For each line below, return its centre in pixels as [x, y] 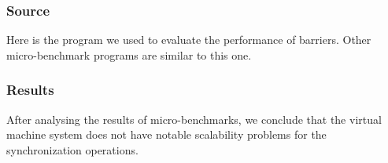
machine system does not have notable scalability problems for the [166, 134]
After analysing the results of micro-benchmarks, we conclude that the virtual [194, 119]
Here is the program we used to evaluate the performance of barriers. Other [189, 40]
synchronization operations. [72, 149]
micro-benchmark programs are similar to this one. [129, 54]
